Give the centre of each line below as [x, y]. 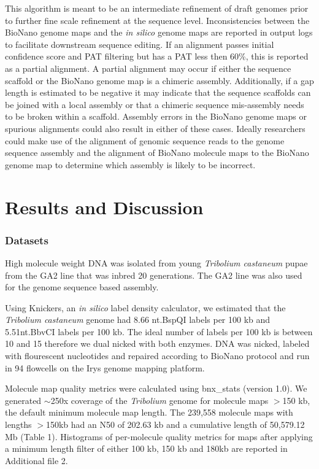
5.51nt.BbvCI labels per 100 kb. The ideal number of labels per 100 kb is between [159, 331]
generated [23, 400]
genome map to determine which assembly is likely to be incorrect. [130, 164]
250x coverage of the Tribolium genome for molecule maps [159, 400]
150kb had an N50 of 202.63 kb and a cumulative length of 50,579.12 [175, 424]
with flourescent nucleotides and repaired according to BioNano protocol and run [157, 356]
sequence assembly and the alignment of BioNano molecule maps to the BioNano [157, 153]
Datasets [27, 240]
